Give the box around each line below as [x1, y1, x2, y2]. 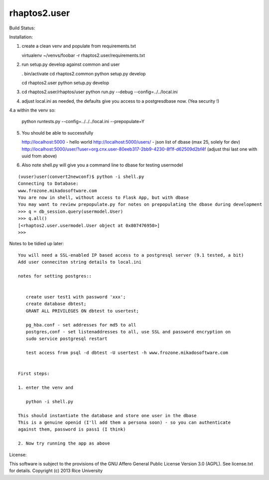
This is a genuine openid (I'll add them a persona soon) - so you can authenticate [18, 420, 231, 426]
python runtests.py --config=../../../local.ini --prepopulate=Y [21, 119, 144, 125]
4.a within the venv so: [9, 107, 56, 113]
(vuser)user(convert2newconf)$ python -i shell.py [18, 173, 144, 179]
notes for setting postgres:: [18, 273, 92, 279]
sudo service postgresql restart [25, 336, 108, 341]
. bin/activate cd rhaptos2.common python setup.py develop [21, 70, 146, 77]
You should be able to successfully [21, 130, 94, 136]
